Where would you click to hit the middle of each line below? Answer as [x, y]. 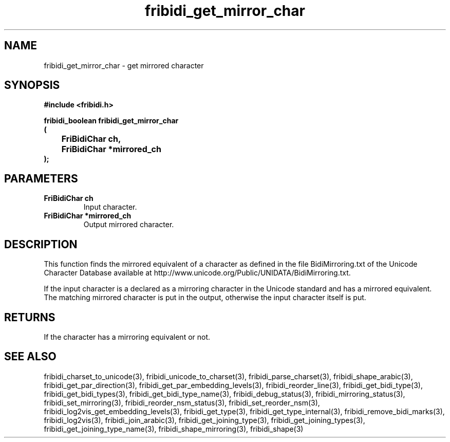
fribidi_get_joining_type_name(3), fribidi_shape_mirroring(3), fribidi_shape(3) [174, 429]
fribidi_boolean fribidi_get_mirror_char [111, 121]
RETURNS [30, 317]
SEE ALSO [30, 357]
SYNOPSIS [32, 85]
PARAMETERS [41, 178]
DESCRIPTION [41, 244]
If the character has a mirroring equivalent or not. [127, 337]
